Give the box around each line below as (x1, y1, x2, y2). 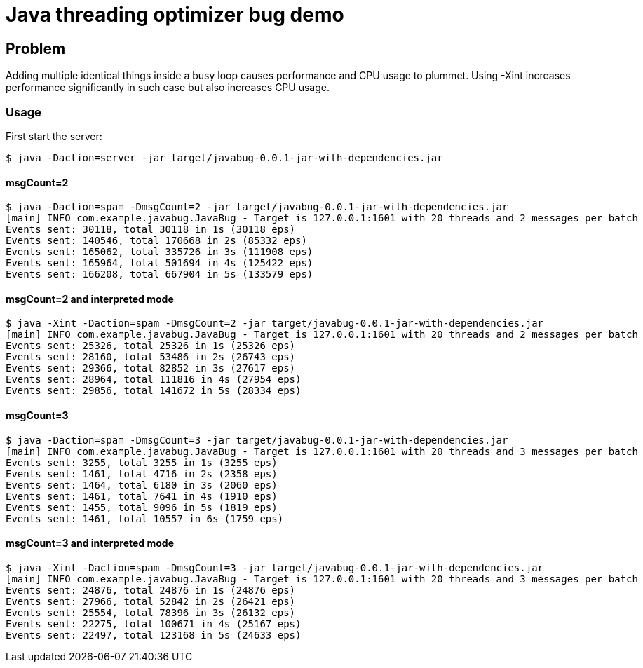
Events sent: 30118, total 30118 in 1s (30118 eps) (6, 224, 296, 236)
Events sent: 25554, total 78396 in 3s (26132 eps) (6, 606, 296, 618)
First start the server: (6, 130, 102, 142)
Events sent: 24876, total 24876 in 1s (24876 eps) (6, 584, 296, 596)
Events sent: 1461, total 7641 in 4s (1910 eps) (6, 490, 278, 502)
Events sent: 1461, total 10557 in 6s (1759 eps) (6, 512, 284, 524)
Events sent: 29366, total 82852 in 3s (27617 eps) (6, 362, 296, 374)
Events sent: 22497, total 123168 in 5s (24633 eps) (6, 629, 302, 641)
